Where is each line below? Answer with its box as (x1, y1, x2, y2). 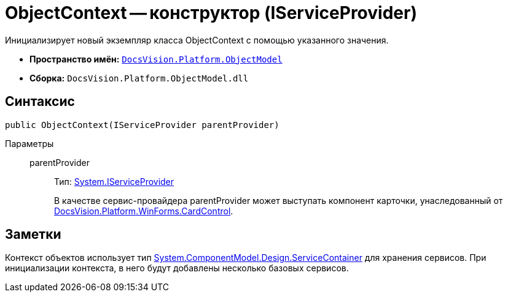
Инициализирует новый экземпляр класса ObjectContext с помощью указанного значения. (5, 34, 389, 45)
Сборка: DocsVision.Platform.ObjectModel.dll (29, 72, 249, 83)
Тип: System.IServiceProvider (54, 176, 174, 187)
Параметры (5, 138, 54, 149)
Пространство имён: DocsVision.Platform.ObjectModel (29, 53, 283, 64)
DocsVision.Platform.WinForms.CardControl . (54, 205, 233, 216)
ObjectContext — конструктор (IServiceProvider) (5, 2, 417, 23)
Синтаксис (5, 94, 75, 110)
